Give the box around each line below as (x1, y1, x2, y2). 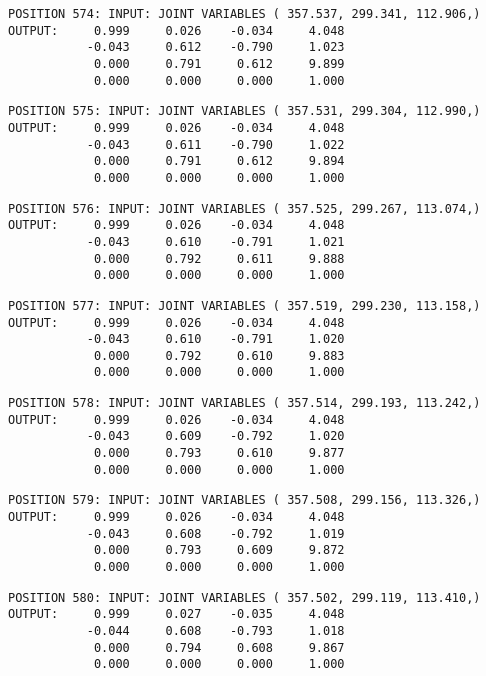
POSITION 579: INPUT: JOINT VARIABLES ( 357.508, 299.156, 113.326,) (8, 493, 481, 508)
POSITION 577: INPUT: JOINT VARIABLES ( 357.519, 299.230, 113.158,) (8, 298, 481, 313)
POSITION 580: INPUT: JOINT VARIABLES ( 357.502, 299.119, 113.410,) (8, 590, 481, 605)
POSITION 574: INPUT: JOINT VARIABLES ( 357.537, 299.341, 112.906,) (8, 7, 481, 21)
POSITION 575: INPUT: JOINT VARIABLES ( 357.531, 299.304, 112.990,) (8, 104, 481, 119)
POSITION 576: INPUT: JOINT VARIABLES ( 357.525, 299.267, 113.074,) (8, 201, 481, 216)
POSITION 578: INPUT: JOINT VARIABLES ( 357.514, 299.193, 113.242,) (8, 396, 481, 411)
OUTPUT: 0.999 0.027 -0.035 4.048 (8, 607, 345, 622)
